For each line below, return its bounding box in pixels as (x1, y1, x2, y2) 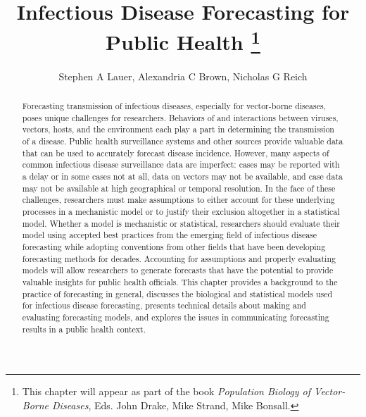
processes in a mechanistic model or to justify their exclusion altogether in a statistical (22, 205, 340, 217)
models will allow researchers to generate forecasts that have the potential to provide (22, 264, 334, 276)
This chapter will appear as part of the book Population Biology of (22, 384, 311, 399)
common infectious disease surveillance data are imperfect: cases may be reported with (22, 158, 340, 170)
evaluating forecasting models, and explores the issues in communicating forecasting (22, 311, 329, 323)
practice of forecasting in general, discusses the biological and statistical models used (22, 287, 333, 299)
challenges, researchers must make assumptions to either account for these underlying (22, 194, 335, 206)
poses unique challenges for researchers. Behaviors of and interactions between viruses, (22, 111, 339, 123)
